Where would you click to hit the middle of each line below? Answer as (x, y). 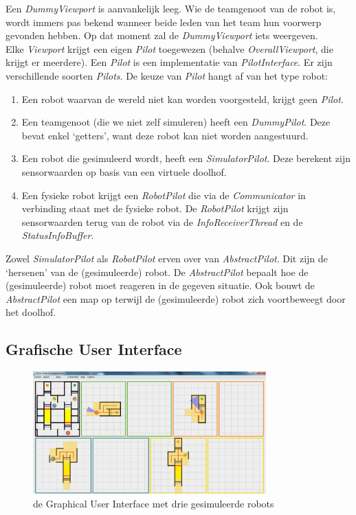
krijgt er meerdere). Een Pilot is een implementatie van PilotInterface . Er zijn (169, 62)
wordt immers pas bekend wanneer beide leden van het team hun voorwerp (164, 22)
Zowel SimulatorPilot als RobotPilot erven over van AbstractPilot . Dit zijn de (167, 258)
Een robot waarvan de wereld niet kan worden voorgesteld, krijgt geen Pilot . (182, 99)
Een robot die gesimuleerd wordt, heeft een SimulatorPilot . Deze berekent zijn (186, 158)
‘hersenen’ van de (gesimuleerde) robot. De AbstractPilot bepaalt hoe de (157, 272)
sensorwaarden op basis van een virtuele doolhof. (124, 171)
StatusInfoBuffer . (58, 235)
